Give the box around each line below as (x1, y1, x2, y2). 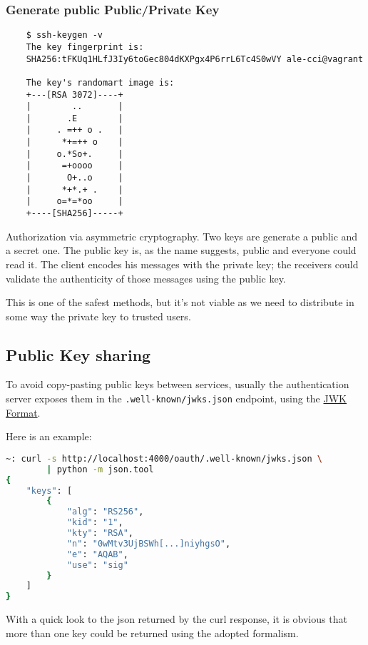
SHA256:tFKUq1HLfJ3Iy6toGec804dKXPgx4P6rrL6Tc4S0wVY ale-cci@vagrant (26, 54, 364, 64)
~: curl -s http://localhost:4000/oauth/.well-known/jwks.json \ (6, 453, 322, 464)
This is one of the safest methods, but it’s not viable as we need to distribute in (6, 295, 354, 310)
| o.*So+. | (26, 148, 123, 159)
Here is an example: (6, 429, 92, 444)
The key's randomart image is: (26, 77, 175, 88)
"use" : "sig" (66, 559, 128, 570)
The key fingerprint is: (26, 41, 144, 52)
